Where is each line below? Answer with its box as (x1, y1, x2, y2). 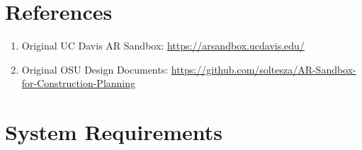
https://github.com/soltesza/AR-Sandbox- (171, 62, 356, 76)
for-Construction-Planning (21, 76, 136, 91)
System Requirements (5, 117, 222, 146)
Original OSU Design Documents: (21, 62, 169, 76)
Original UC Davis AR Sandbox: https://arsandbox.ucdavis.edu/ (21, 38, 305, 53)
